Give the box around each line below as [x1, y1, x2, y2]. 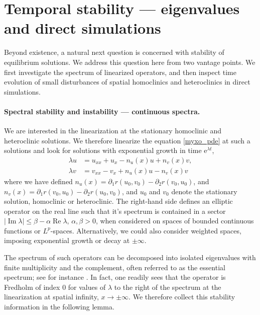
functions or [4, 225, 41, 235]
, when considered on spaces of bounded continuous [95, 215, 254, 226]
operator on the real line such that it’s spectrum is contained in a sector [4, 205, 226, 216]
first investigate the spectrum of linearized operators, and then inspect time [4, 66, 236, 77]
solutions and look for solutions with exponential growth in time [4, 145, 202, 155]
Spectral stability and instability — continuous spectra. [4, 106, 200, 116]
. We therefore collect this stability [128, 291, 235, 302]
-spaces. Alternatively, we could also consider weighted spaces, [50, 225, 241, 235]
